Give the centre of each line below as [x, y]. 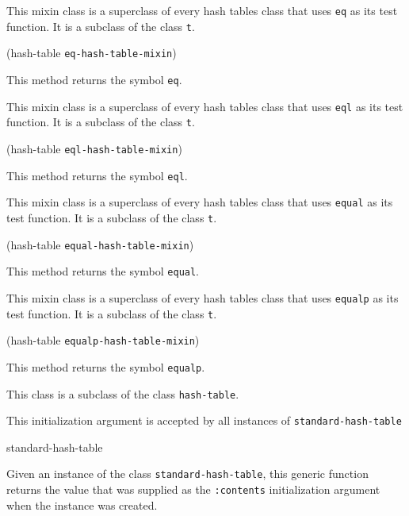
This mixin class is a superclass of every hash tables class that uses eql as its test [205, 106]
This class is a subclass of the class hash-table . [123, 393]
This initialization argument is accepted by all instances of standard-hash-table [204, 420]
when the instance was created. [82, 504]
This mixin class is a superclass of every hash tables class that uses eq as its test [202, 10]
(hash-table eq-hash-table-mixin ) [92, 53]
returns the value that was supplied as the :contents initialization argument [193, 489]
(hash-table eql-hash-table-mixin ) [94, 148]
